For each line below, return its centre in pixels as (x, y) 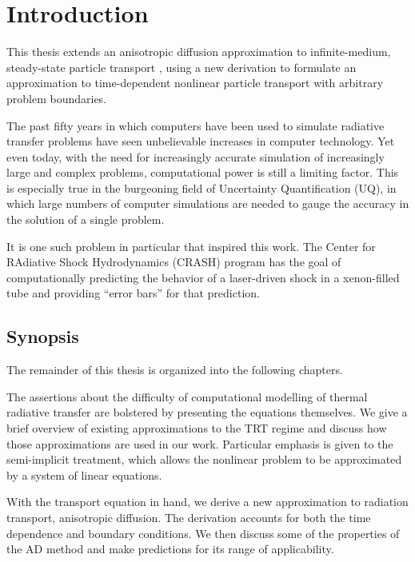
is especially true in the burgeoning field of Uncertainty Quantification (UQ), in (202, 187)
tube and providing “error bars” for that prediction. (133, 293)
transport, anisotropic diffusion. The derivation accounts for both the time (189, 517)
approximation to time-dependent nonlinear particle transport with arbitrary (195, 83)
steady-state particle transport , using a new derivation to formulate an (182, 67)
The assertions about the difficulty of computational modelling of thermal (187, 396)
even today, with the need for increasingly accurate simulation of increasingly (196, 156)
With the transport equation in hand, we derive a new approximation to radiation (207, 502)
